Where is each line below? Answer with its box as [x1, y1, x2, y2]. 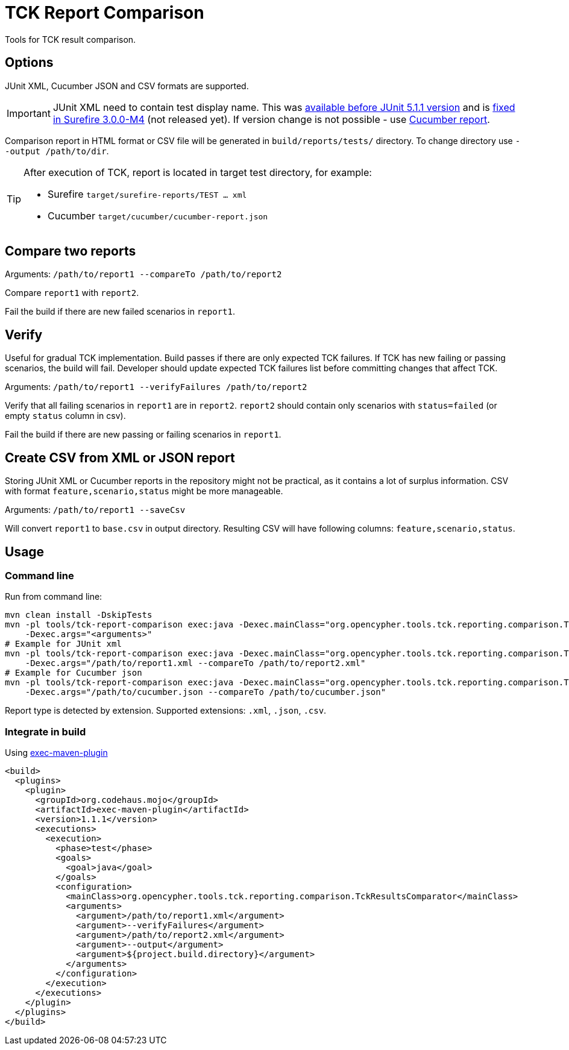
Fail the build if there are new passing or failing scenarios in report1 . [5, 429, 281, 440]
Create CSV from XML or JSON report [5, 450, 235, 465]
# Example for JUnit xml [5, 639, 122, 649]
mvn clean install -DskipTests [5, 610, 152, 620]
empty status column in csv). [5, 410, 126, 421]
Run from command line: [5, 591, 102, 602]
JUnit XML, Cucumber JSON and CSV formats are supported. [5, 80, 249, 91]
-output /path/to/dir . [5, 145, 109, 156]
